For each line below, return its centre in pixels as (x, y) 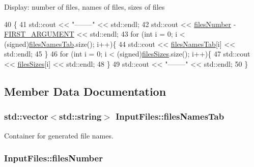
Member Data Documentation (85, 91)
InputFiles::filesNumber (53, 158)
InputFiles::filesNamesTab (170, 116)
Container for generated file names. (59, 135)
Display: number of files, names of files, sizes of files (84, 7)
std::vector (26, 116)
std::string (80, 116)
